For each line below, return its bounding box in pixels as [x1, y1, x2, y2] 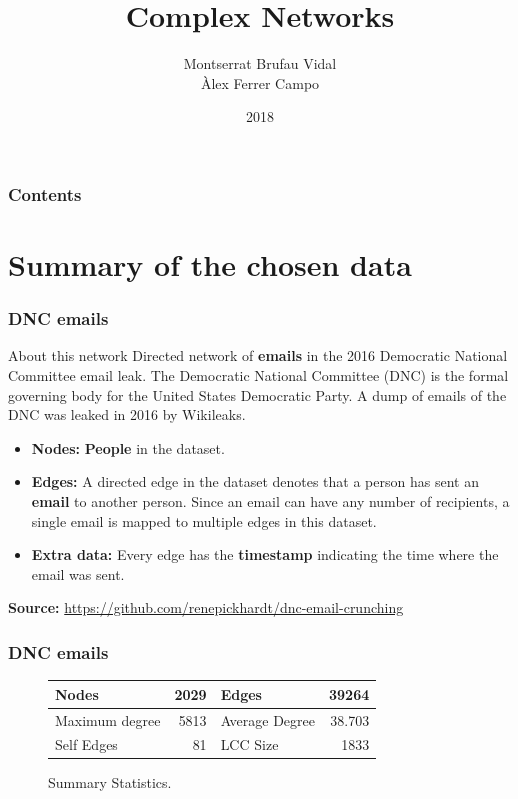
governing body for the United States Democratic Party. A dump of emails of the [8, 384, 507, 405]
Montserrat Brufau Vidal [183, 53, 337, 74]
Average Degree [220, 709, 315, 730]
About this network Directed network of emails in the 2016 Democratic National [8, 345, 508, 366]
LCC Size [220, 734, 279, 755]
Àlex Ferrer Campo [200, 72, 320, 93]
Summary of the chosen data [8, 244, 412, 285]
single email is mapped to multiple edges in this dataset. [31, 510, 377, 531]
